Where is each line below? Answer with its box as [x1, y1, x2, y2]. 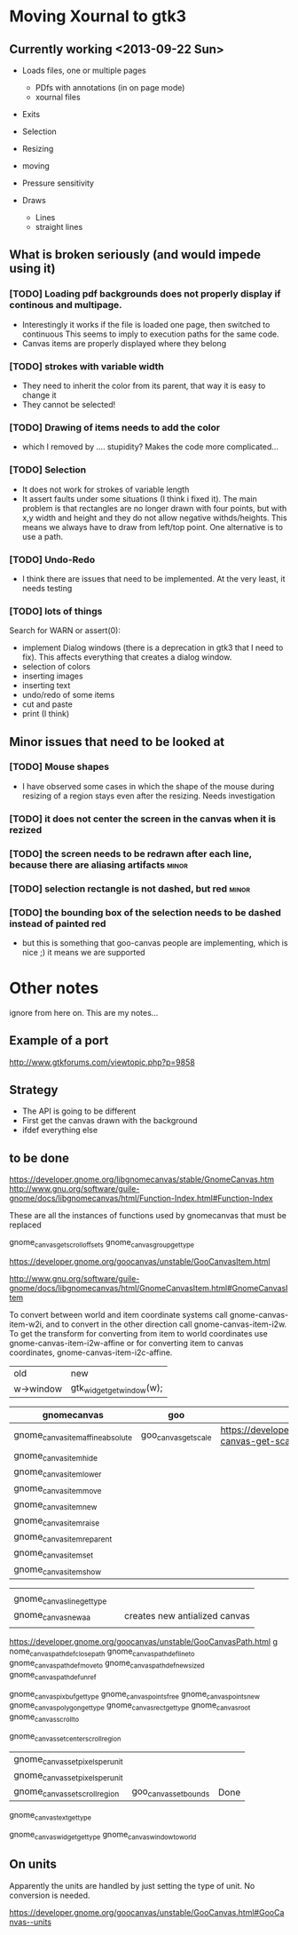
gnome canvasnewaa [13, 1608, 91, 1622]
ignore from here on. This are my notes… [9, 1007, 159, 1018]
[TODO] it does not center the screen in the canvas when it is [9, 813, 277, 825]
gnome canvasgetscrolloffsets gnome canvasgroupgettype [9, 1237, 195, 1249]
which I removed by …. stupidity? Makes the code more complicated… [21, 441, 279, 452]
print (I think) [21, 709, 70, 719]
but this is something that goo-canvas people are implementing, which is [21, 937, 288, 948]
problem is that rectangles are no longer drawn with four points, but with [21, 503, 287, 513]
